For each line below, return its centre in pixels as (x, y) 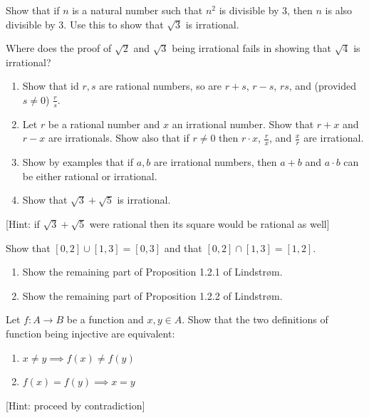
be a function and (105, 319)
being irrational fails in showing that (252, 48)
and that (183, 247)
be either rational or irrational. (90, 176)
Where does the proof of (59, 48)
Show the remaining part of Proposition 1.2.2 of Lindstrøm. (152, 295)
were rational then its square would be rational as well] (209, 224)
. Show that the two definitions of (255, 319)
